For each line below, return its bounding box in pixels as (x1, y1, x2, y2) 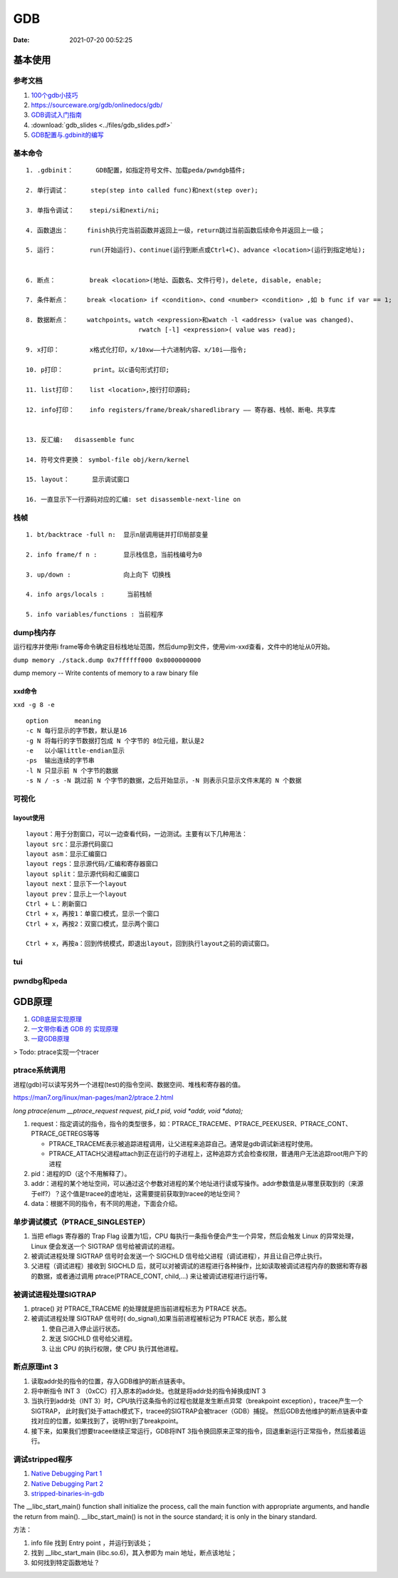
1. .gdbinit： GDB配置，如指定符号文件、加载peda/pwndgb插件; (26, 166, 246, 175)
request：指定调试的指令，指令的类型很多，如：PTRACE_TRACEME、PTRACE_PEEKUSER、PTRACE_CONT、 (31, 1120, 352, 1128)
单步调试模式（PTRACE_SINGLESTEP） (13, 1217, 150, 1227)
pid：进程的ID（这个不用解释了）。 (31, 1169, 131, 1177)
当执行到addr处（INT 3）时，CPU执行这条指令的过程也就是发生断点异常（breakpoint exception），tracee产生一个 (31, 1397, 363, 1406)
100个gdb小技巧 (31, 91, 78, 99)
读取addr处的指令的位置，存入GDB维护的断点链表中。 (31, 1376, 189, 1386)
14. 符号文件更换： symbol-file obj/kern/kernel (26, 455, 190, 463)
